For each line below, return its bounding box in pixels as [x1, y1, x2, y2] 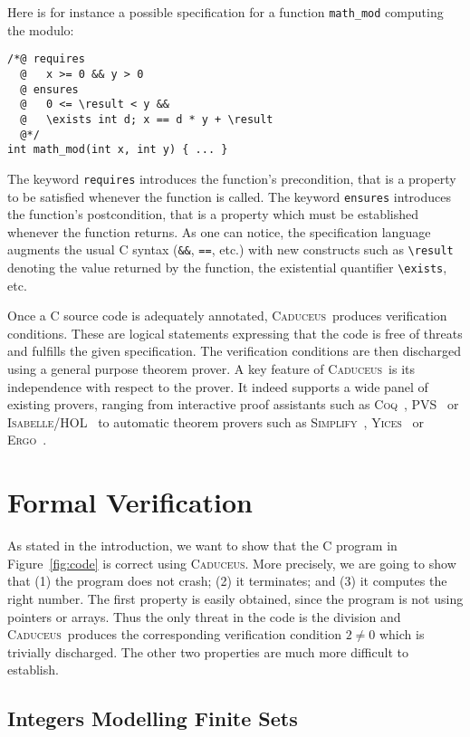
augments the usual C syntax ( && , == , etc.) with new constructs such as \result [7, 240, 454, 259]
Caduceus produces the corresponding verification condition [7, 625, 341, 644]
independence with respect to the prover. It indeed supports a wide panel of [7, 377, 428, 396]
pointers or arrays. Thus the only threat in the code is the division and [7, 607, 401, 626]
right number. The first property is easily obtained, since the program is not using [7, 589, 464, 608]
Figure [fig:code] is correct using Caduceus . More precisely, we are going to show [7, 553, 456, 572]
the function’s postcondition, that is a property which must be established [7, 205, 419, 224]
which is [379, 625, 425, 644]
